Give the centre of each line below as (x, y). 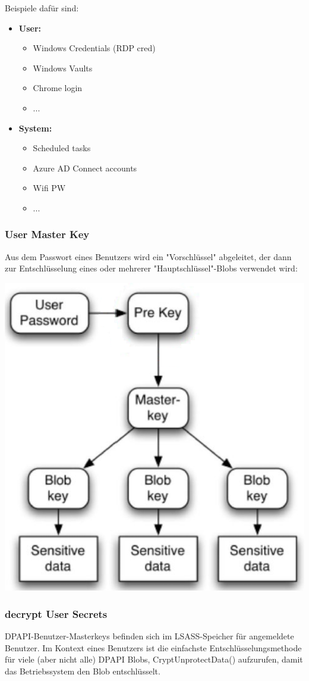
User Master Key (47, 234)
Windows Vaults (63, 68)
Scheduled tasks (62, 148)
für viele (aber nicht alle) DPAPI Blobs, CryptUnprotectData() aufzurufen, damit (154, 659)
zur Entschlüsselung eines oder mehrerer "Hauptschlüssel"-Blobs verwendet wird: (151, 268)
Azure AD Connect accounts (85, 168)
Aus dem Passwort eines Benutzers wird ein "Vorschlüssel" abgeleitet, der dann (148, 256)
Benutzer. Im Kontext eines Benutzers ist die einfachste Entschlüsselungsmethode (153, 647)
